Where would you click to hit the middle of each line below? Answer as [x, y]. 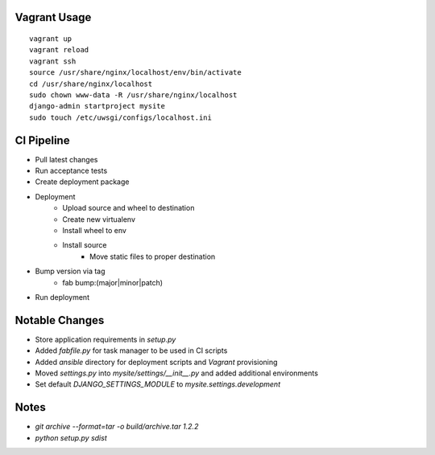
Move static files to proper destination [153, 256]
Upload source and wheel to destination [128, 208]
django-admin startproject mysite [97, 106]
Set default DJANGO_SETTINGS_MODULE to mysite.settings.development [158, 384]
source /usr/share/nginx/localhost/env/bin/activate [135, 73]
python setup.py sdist [71, 437]
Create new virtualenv [99, 219]
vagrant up [51, 39]
